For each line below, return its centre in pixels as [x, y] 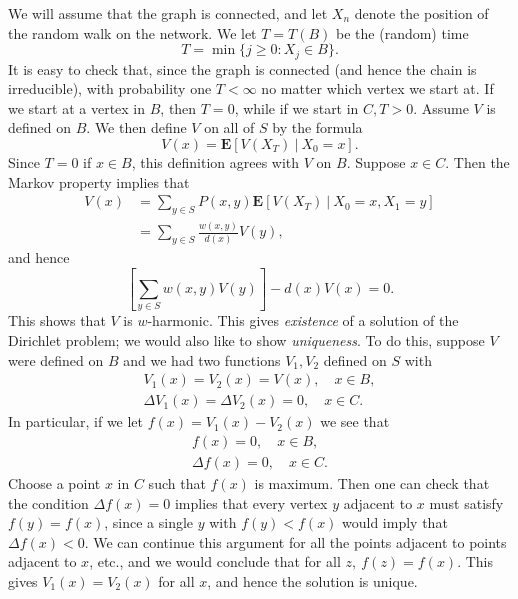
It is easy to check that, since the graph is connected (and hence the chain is [242, 68]
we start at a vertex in [77, 107]
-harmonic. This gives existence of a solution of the [303, 320]
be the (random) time [402, 32]
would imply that [395, 522]
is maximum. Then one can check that [372, 482]
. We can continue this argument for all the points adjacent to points [295, 541]
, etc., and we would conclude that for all [215, 561]
